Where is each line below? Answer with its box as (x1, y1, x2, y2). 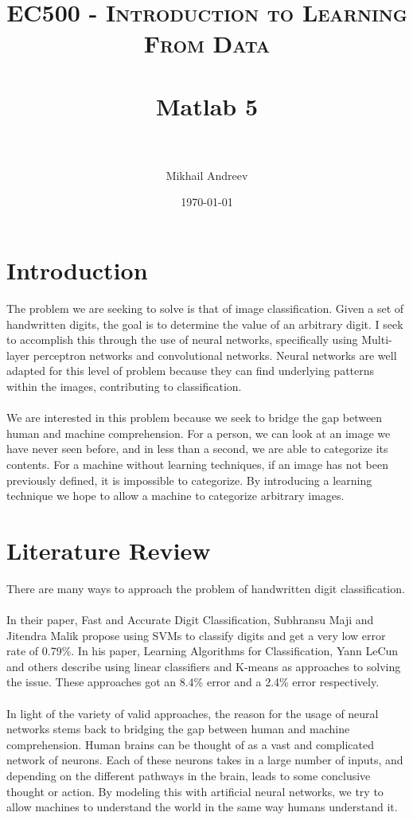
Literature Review (6, 533, 211, 566)
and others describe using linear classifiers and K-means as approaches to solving (6, 658, 401, 674)
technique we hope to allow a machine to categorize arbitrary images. (6, 487, 345, 504)
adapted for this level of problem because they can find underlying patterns (6, 362, 375, 379)
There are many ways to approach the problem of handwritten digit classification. (6, 580, 405, 596)
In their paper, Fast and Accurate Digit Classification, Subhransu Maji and (6, 611, 374, 628)
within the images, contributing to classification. (6, 377, 242, 394)
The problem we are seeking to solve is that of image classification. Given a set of (6, 300, 404, 316)
